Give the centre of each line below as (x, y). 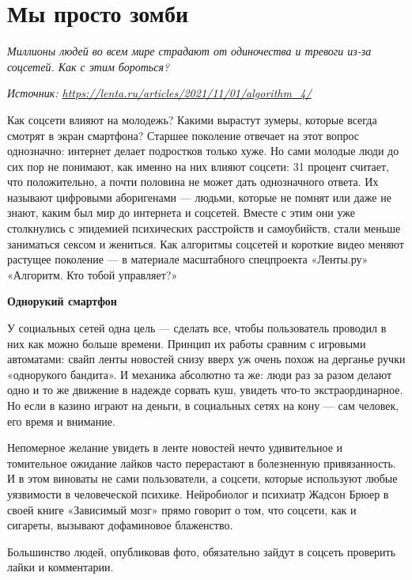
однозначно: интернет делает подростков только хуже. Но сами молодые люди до (203, 151)
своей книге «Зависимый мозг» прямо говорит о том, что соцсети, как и (182, 509)
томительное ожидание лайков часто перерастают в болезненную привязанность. (202, 462)
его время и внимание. (61, 421)
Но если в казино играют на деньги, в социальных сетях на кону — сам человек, (203, 405)
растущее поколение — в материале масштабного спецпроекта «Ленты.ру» (188, 259)
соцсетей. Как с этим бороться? (89, 66)
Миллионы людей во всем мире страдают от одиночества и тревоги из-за (189, 51)
